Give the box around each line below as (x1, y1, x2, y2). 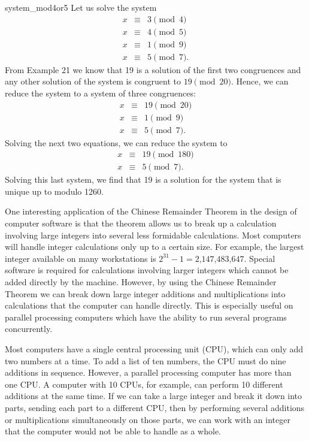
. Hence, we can (231, 75, 289, 87)
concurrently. (5, 322, 53, 335)
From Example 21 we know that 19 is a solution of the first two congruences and (5, 63, 301, 75)
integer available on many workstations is (5, 252, 156, 264)
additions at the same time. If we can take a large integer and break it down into (5, 389, 302, 402)
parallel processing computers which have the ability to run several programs (5, 310, 287, 323)
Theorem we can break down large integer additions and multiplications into (5, 287, 286, 300)
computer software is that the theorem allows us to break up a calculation (5, 217, 277, 229)
